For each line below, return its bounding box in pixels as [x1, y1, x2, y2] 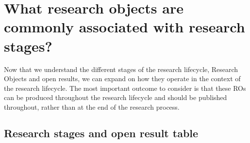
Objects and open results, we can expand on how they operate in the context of [4, 73, 241, 84]
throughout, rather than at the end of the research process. [4, 101, 180, 112]
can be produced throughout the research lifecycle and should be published [4, 92, 227, 102]
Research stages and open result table [4, 125, 199, 140]
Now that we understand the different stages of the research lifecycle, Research [4, 64, 238, 74]
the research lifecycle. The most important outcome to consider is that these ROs [4, 83, 246, 93]
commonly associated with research [4, 17, 245, 37]
